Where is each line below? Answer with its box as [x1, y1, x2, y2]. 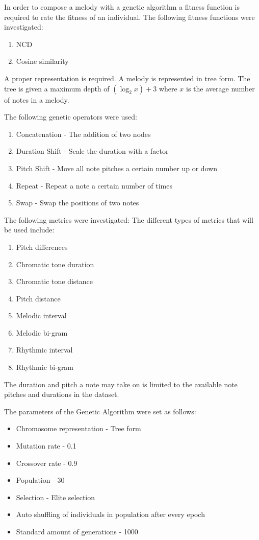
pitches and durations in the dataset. [4, 389, 119, 400]
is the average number [186, 83, 255, 93]
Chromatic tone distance [16, 276, 93, 287]
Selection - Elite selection [16, 491, 95, 502]
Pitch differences [16, 241, 68, 252]
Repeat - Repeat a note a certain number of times [16, 180, 172, 191]
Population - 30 [16, 475, 65, 485]
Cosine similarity [16, 56, 69, 66]
